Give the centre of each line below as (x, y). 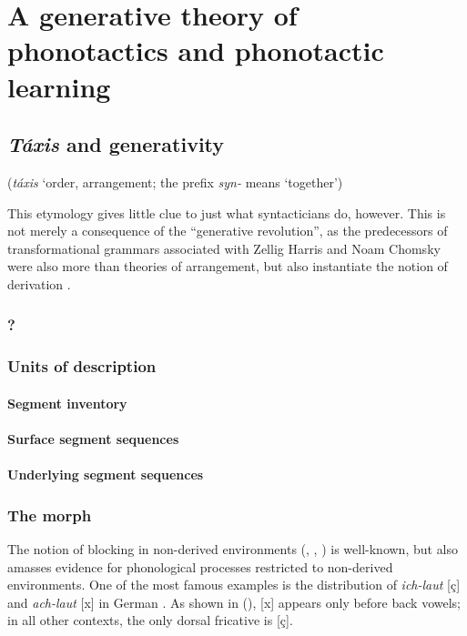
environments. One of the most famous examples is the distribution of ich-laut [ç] (234, 585)
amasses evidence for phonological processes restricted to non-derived (200, 566)
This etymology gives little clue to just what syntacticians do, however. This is (227, 212)
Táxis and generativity (116, 144)
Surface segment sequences (93, 438)
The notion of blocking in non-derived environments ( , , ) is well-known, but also (233, 548)
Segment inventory (67, 403)
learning (59, 86)
